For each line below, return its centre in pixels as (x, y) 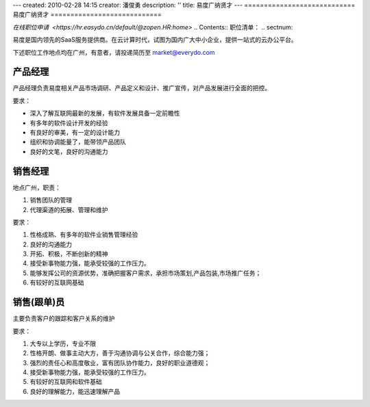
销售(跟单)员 (39, 302)
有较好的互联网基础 (57, 283)
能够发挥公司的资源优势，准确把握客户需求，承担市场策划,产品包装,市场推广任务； (146, 273)
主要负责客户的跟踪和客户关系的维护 (64, 319)
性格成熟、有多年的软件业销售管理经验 (84, 235)
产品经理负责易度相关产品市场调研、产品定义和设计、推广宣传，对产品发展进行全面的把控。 (141, 88)
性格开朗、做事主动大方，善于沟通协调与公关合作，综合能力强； (120, 353)
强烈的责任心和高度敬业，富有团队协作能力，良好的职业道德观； (120, 363)
